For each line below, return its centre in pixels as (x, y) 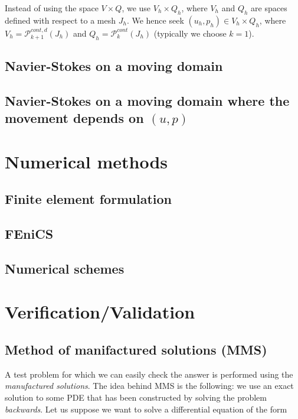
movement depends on (74, 118)
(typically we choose (190, 33)
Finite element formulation (88, 199)
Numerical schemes (65, 268)
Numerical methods (86, 161)
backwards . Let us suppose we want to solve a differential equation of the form (146, 409)
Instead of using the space (52, 8)
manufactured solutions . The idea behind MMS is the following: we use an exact (149, 386)
